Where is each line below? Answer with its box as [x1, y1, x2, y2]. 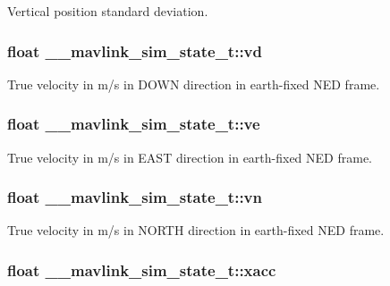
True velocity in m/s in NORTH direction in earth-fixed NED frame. [7, 221, 385, 240]
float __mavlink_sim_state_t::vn [7, 186, 262, 208]
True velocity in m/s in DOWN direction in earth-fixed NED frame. [7, 74, 380, 93]
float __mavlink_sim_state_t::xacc [7, 258, 276, 281]
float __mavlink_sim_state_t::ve [7, 113, 260, 135]
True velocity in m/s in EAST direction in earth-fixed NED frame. [7, 147, 373, 166]
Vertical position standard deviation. [7, 2, 208, 20]
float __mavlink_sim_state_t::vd [7, 39, 262, 62]
